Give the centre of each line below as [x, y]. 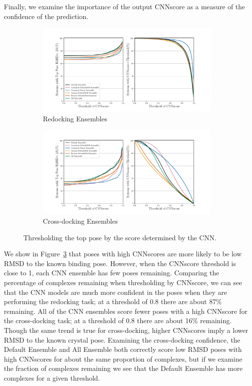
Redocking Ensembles [75, 118]
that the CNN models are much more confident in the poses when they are [116, 292]
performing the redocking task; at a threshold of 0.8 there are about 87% [113, 301]
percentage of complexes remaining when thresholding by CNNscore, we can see [123, 282]
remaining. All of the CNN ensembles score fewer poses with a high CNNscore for [126, 311]
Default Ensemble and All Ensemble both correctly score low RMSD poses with [123, 349]
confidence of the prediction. [46, 16]
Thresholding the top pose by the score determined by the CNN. [120, 237]
